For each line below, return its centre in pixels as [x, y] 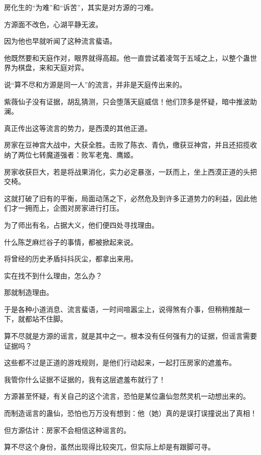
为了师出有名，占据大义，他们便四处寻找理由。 [81, 224]
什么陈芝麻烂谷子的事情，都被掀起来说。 [71, 242]
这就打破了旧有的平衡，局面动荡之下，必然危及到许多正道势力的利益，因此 [127, 198]
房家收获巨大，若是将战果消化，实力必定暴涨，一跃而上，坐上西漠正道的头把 [130, 171]
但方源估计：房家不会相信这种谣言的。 [67, 430]
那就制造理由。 [29, 292]
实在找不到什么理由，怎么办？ [53, 275]
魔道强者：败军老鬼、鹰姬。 [92, 154]
